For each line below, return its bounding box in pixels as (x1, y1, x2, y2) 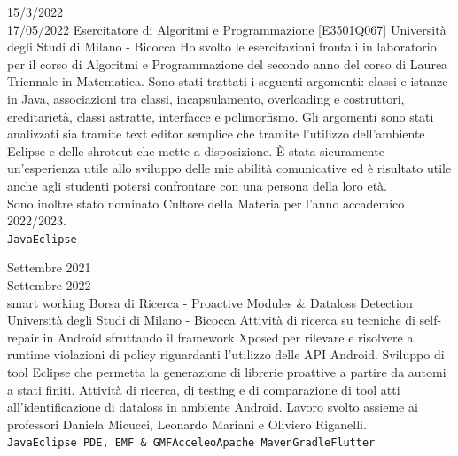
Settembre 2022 (7, 275, 91, 294)
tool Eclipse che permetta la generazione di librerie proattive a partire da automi (7, 362, 446, 381)
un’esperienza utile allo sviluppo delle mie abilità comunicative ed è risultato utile (7, 159, 452, 177)
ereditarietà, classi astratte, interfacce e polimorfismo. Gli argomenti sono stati (7, 106, 434, 125)
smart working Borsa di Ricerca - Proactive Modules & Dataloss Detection (7, 293, 413, 311)
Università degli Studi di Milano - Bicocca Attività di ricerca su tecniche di (7, 311, 415, 329)
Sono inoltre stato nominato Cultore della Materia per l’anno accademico (7, 193, 405, 212)
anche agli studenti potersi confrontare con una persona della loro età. (7, 176, 388, 194)
